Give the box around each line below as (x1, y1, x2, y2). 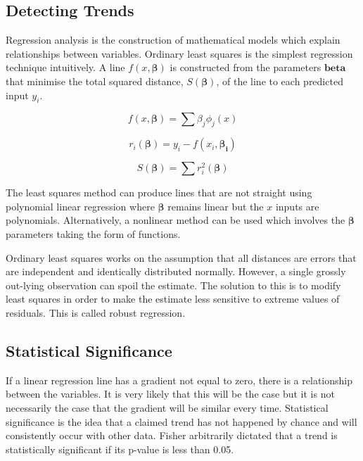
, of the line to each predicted (216, 73, 343, 88)
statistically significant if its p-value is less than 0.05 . (6, 441, 234, 456)
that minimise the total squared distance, (6, 73, 184, 88)
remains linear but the (167, 198, 264, 213)
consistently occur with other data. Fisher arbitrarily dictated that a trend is (6, 428, 338, 443)
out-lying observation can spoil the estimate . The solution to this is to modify (6, 277, 341, 292)
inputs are (275, 198, 319, 213)
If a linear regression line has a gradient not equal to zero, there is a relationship (6, 372, 352, 387)
